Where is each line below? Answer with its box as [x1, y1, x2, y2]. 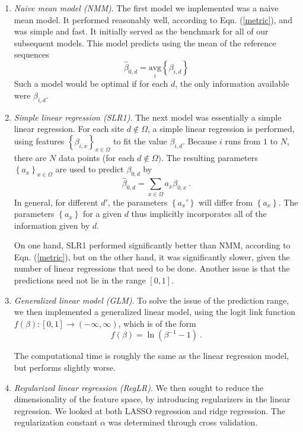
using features [14, 134, 65, 147]
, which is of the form [118, 317, 196, 329]
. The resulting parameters [161, 151, 258, 163]
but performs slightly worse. [14, 361, 116, 374]
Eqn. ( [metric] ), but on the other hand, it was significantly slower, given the [14, 250, 290, 263]
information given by [14, 219, 90, 231]
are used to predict [55, 163, 124, 175]
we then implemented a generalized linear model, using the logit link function [14, 305, 296, 318]
